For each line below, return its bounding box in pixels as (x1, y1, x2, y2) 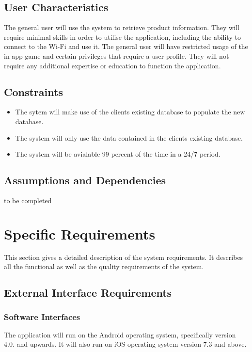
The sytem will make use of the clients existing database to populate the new (15, 107, 245, 117)
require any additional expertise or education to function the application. (4, 60, 221, 70)
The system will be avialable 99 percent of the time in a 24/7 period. (15, 149, 220, 159)
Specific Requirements (4, 224, 156, 243)
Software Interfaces (4, 310, 80, 322)
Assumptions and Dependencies (4, 173, 166, 188)
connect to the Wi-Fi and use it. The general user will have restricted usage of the (4, 41, 248, 51)
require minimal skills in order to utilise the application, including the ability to (4, 32, 241, 42)
